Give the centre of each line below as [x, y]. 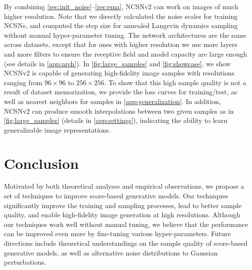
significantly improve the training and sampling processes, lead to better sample [123, 205]
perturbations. [25, 262]
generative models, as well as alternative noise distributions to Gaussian [111, 252]
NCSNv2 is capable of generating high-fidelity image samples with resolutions [119, 73]
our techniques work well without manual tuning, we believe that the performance [126, 224]
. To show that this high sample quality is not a [175, 82]
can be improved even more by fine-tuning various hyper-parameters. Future [118, 233]
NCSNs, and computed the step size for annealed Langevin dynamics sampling [121, 25]
